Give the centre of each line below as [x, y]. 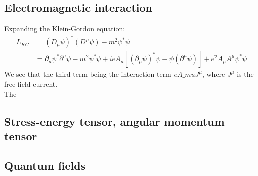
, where [213, 74]
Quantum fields [45, 165]
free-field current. [31, 83]
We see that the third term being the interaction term [88, 74]
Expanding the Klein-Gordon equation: [65, 28]
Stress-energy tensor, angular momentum [114, 121]
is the [245, 74]
